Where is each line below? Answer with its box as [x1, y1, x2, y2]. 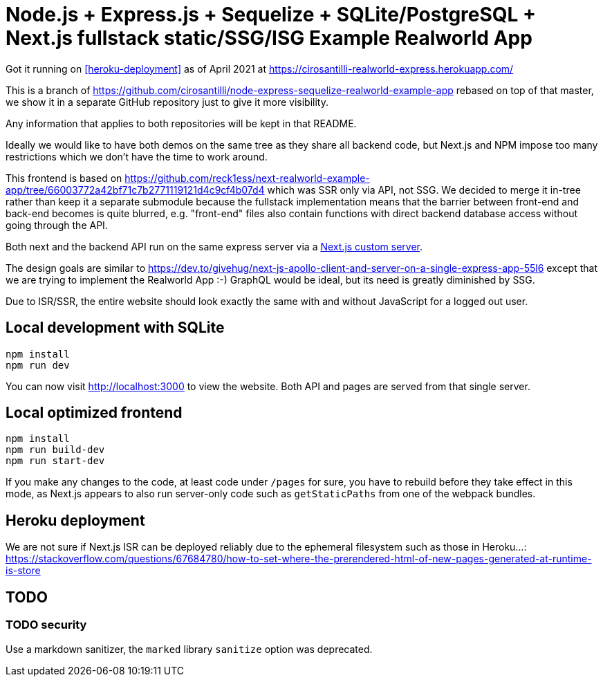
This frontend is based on [6, 172, 122, 184]
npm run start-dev [6, 455, 105, 467]
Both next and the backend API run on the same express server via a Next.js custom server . [6, 240, 423, 252]
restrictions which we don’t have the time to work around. [6, 150, 268, 163]
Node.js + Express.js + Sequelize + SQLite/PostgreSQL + [6, 3, 537, 26]
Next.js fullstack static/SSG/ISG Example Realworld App [6, 26, 532, 50]
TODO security [6, 618, 87, 632]
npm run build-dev [6, 444, 105, 456]
